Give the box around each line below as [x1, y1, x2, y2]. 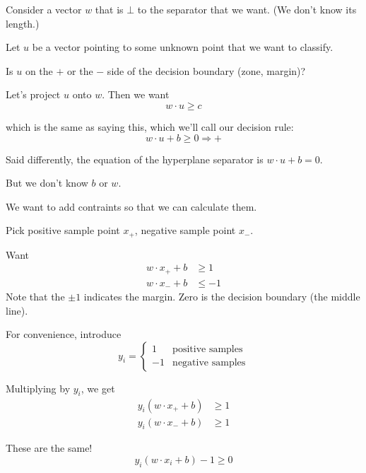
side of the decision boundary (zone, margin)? [107, 63, 306, 78]
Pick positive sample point [6, 223, 120, 238]
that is [95, 2, 124, 16]
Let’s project [6, 87, 61, 102]
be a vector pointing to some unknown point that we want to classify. [32, 40, 333, 54]
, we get [81, 380, 115, 395]
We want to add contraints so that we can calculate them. [6, 199, 257, 214]
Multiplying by [6, 380, 71, 395]
